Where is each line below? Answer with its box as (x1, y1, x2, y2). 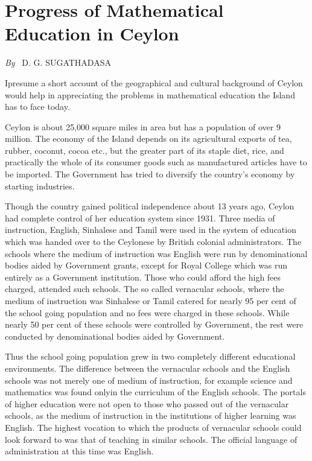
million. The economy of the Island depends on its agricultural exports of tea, (5, 132, 292, 145)
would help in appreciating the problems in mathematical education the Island (5, 88, 295, 101)
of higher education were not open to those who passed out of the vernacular (5, 397, 289, 410)
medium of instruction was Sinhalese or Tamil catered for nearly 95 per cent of (5, 294, 296, 307)
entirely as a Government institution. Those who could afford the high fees (5, 270, 281, 283)
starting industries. (5, 179, 75, 192)
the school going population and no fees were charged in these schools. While (5, 306, 290, 319)
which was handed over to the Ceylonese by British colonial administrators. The (5, 235, 302, 248)
